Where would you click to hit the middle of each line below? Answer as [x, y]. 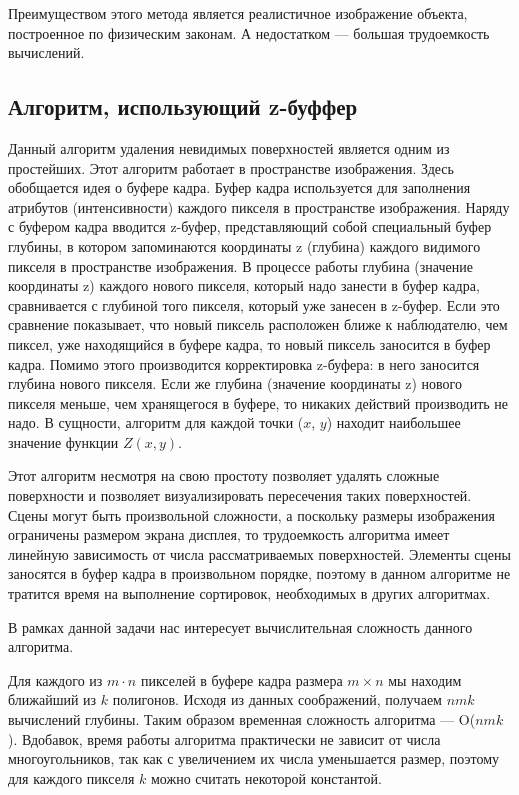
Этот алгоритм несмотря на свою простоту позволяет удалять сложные [224, 475]
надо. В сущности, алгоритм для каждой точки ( [156, 422]
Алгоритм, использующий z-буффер [183, 106]
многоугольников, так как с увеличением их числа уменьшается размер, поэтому [254, 758]
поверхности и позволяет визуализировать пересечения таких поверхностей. [240, 495]
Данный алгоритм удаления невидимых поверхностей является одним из [229, 147]
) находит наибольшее [393, 422]
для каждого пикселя [71, 777]
